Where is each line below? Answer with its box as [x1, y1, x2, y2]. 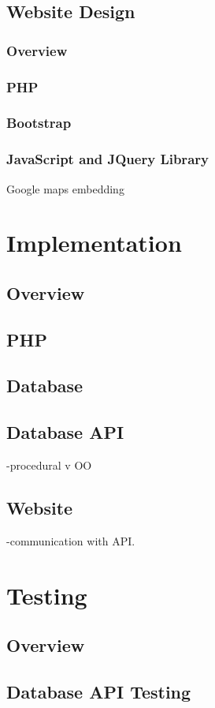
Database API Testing [6, 679, 191, 703]
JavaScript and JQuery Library [6, 149, 209, 169]
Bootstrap [6, 113, 72, 133]
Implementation [6, 227, 182, 259]
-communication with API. [6, 532, 135, 549]
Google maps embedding [6, 180, 124, 197]
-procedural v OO [6, 457, 92, 474]
